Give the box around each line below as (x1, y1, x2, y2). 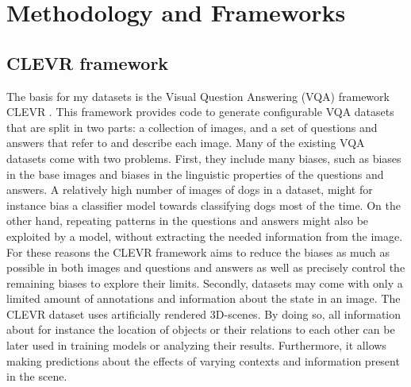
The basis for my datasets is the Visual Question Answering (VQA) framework (6, 87, 390, 104)
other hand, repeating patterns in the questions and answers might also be (6, 212, 369, 229)
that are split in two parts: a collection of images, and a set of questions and (6, 118, 378, 135)
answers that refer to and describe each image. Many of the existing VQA (6, 134, 365, 151)
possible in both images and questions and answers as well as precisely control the (6, 259, 405, 276)
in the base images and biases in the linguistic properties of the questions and (6, 165, 384, 182)
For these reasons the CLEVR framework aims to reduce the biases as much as (6, 243, 390, 260)
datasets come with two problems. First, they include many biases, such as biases (6, 149, 401, 166)
